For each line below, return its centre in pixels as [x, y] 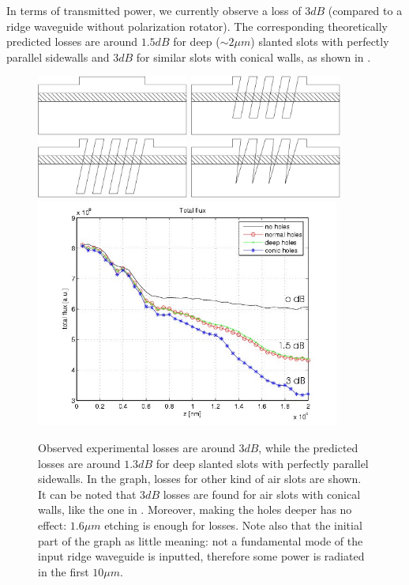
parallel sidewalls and [58, 57]
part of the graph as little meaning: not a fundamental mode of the [201, 540]
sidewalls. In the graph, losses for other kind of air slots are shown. [200, 479]
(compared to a [365, 10]
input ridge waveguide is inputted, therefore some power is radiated [201, 556]
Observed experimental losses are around [137, 447]
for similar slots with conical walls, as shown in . [253, 57]
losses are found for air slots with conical [262, 494]
